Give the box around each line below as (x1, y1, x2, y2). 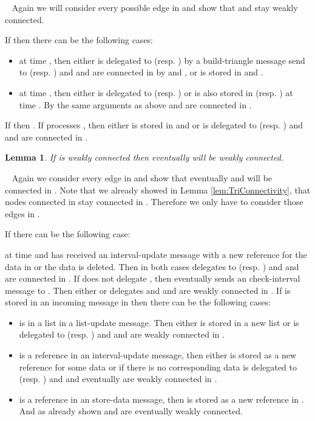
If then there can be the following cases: (5, 33, 154, 46)
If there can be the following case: (5, 228, 130, 240)
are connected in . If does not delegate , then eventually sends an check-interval (5, 272, 300, 285)
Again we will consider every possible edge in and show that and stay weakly (12, 1, 298, 13)
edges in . (5, 207, 40, 220)
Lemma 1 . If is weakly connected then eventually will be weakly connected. (5, 151, 284, 164)
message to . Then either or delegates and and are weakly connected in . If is (5, 284, 291, 296)
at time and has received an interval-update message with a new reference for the (5, 248, 307, 260)
